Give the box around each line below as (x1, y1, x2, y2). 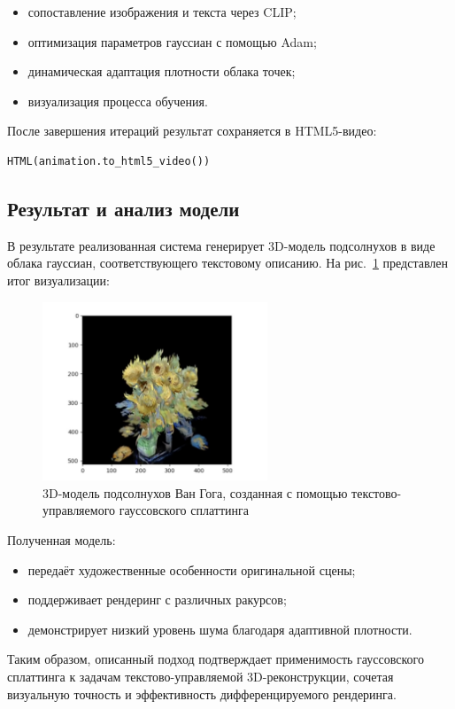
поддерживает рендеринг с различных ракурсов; (27, 590, 287, 609)
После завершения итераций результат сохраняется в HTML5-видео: (7, 121, 377, 140)
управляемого (42, 501, 116, 519)
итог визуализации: (7, 270, 110, 289)
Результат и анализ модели (7, 194, 240, 222)
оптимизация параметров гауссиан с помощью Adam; (27, 32, 317, 51)
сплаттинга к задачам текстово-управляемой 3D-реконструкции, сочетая (7, 667, 394, 686)
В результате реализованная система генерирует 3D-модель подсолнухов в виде (7, 236, 436, 254)
